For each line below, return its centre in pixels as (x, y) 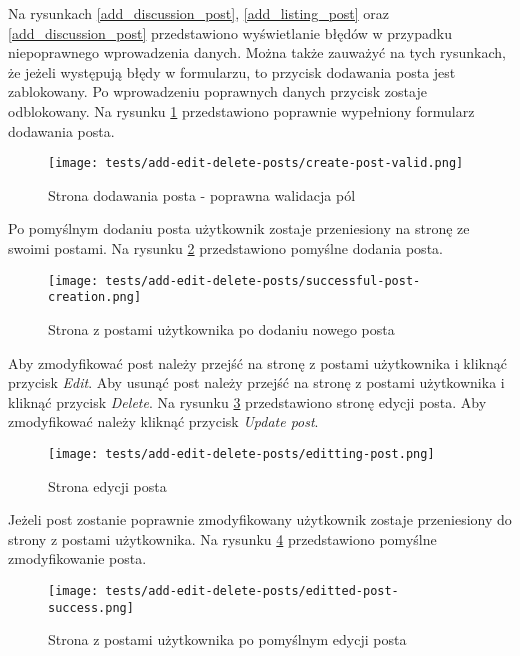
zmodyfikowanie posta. (77, 558)
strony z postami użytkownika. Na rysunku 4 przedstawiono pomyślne (222, 538)
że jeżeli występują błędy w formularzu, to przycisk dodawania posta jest (232, 71)
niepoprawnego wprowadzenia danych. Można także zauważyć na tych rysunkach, (257, 52)
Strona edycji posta (107, 485)
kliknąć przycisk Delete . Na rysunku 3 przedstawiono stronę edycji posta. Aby (247, 401)
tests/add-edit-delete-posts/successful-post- (263, 280)
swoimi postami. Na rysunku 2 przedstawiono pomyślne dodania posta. (225, 248)
